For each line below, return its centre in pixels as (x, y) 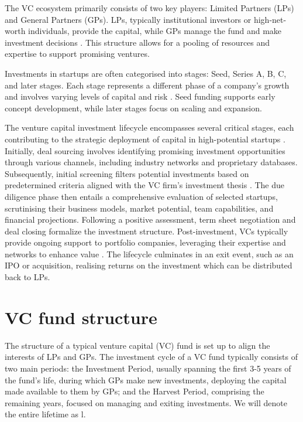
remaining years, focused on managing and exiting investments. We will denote (146, 402)
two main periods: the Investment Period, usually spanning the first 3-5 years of (148, 368)
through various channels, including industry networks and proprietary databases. (151, 162)
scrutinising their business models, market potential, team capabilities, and (139, 208)
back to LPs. (27, 277)
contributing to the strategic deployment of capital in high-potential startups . (145, 139)
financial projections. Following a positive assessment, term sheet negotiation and (150, 219)
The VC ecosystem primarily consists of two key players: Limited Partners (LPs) (149, 8)
